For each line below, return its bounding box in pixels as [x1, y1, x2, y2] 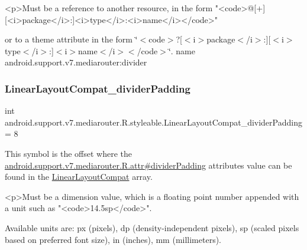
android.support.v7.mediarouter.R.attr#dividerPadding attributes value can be [5, 159, 292, 171]
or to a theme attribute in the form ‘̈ [5, 33, 138, 45]
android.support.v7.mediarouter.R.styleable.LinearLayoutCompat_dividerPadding [5, 116, 302, 128]
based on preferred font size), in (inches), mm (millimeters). [5, 233, 222, 245]
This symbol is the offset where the [5, 147, 132, 159]
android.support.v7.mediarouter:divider [5, 56, 147, 68]
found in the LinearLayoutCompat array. [5, 170, 153, 183]
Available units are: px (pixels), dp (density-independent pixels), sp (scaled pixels [5, 221, 299, 233]
